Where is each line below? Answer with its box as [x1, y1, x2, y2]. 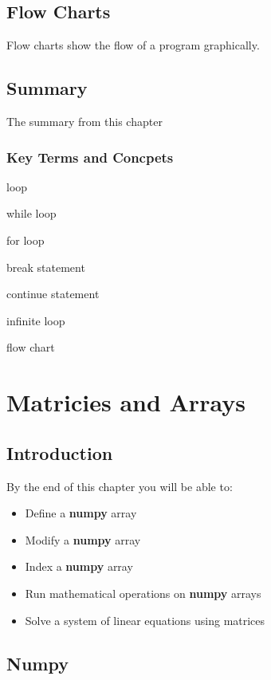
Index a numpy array [25, 558, 133, 575]
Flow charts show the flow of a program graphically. [6, 37, 260, 53]
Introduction [6, 440, 113, 465]
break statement [6, 258, 85, 275]
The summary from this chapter [6, 113, 163, 129]
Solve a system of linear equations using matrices [25, 611, 265, 628]
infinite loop [6, 312, 65, 328]
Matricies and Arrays [6, 386, 245, 419]
